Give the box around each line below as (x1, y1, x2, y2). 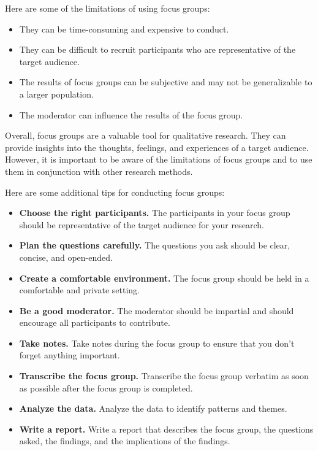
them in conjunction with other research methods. (5, 164, 193, 177)
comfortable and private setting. (19, 283, 140, 296)
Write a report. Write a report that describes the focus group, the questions (19, 422, 314, 435)
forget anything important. (19, 349, 120, 361)
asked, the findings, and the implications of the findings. (19, 434, 230, 447)
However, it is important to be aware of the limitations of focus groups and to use (5, 153, 312, 166)
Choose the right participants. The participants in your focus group (19, 206, 290, 219)
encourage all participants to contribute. (19, 316, 170, 329)
